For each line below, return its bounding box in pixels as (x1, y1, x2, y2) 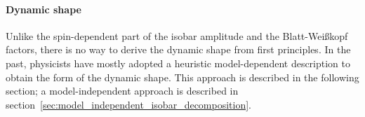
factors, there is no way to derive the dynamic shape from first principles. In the (6, 42, 351, 57)
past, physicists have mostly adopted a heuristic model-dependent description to (6, 55, 351, 70)
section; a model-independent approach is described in (6, 83, 239, 98)
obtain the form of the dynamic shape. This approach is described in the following (6, 69, 359, 84)
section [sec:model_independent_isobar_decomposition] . (6, 97, 252, 111)
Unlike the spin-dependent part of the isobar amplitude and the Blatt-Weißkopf (6, 28, 348, 43)
